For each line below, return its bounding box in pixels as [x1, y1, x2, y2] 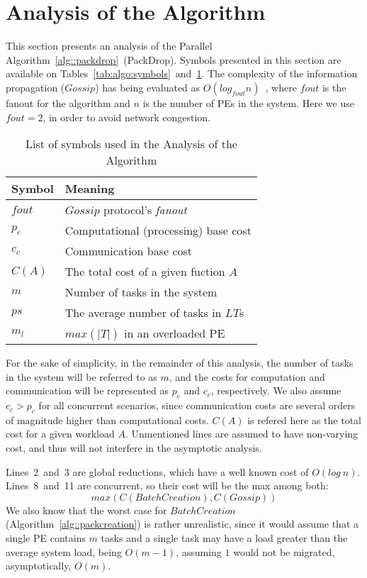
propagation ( [6, 79, 65, 94]
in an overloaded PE [124, 325, 225, 342]
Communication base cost [64, 243, 193, 260]
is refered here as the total [247, 412, 362, 427]
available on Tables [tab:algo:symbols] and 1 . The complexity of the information [6, 66, 358, 81]
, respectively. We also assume [210, 383, 341, 398]
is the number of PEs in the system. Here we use [142, 95, 354, 110]
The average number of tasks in [64, 304, 222, 321]
